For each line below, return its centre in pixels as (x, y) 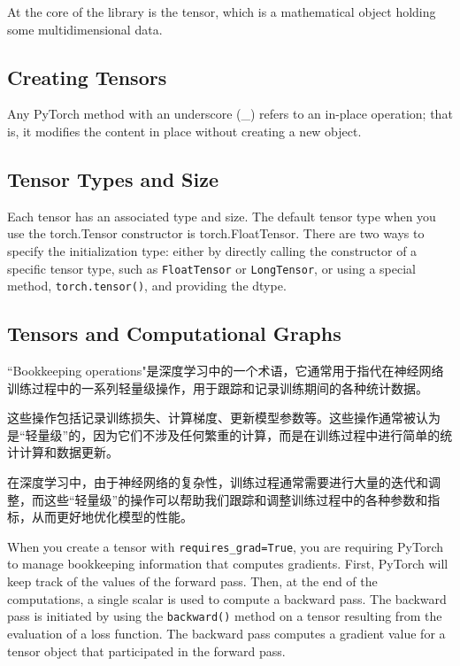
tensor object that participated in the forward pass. (146, 651)
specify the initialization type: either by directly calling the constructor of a (212, 250)
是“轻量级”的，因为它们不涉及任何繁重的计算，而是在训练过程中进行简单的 (224, 434)
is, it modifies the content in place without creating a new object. (184, 131)
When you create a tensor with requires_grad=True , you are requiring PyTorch (225, 546)
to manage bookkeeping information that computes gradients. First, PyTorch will (228, 564)
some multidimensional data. (85, 29)
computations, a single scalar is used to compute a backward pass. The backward (227, 598)
